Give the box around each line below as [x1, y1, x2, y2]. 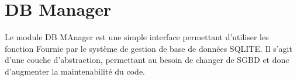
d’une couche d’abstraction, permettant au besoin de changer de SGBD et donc [5, 54, 289, 66]
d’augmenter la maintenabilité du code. [5, 65, 146, 77]
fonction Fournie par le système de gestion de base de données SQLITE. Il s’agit [5, 42, 292, 54]
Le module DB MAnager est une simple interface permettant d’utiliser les [5, 31, 269, 43]
